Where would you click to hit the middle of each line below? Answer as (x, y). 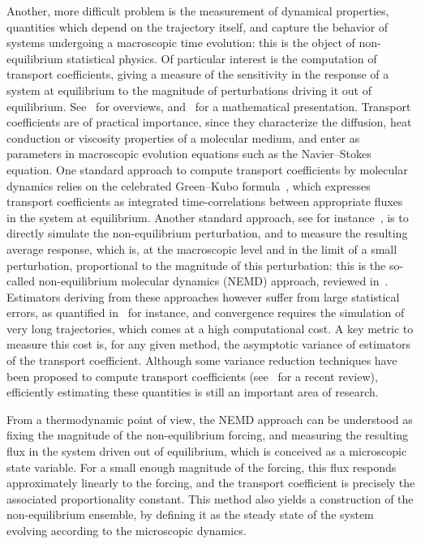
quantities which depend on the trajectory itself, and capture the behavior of (198, 26)
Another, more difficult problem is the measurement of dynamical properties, (198, 11)
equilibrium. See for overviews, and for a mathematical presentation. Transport (209, 106)
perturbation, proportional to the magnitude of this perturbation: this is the (196, 265)
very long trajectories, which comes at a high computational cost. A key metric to (210, 328)
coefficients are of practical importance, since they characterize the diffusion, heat (209, 122)
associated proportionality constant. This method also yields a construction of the (210, 498)
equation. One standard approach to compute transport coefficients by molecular (207, 169)
